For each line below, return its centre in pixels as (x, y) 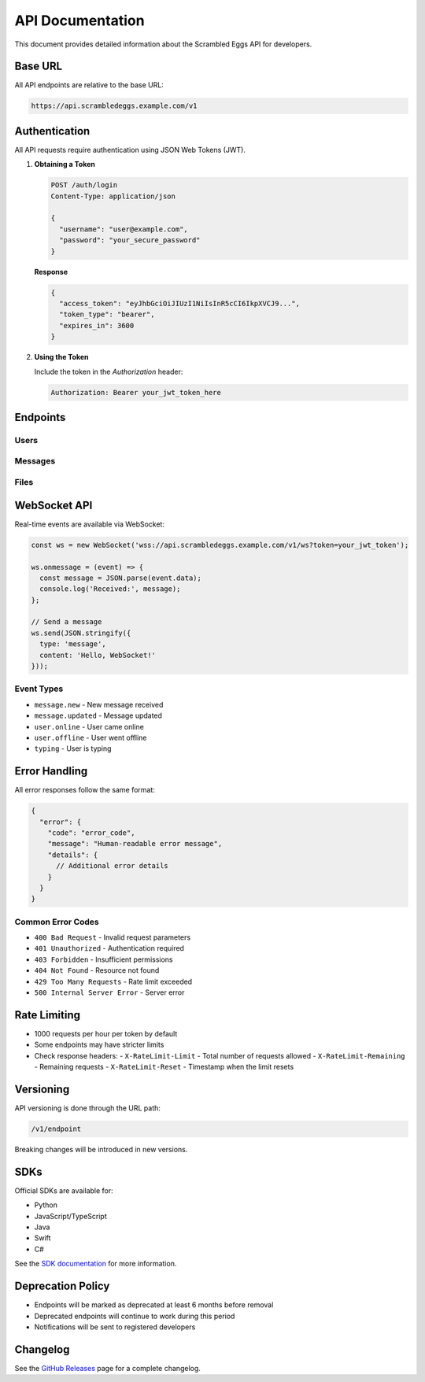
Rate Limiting (47, 1015)
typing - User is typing (73, 748)
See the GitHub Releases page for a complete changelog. (107, 1368)
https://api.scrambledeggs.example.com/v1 (114, 106)
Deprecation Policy (62, 1286)
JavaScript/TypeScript (70, 1216)
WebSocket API (54, 505)
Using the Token (61, 357)
